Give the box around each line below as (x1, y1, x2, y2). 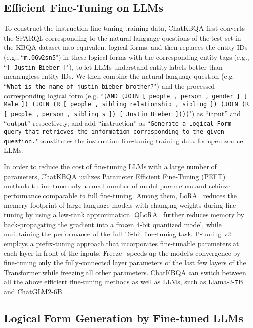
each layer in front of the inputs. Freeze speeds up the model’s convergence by (4, 248, 241, 258)
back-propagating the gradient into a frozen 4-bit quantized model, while (4, 219, 222, 229)
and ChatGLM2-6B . (4, 286, 67, 296)
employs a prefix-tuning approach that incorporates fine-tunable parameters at (4, 238, 239, 248)
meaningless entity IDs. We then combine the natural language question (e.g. (4, 71, 234, 81)
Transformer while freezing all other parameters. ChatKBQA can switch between (4, 267, 246, 277)
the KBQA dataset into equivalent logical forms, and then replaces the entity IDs (4, 42, 248, 52)
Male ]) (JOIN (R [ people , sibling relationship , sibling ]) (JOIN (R (4, 101, 249, 108)
